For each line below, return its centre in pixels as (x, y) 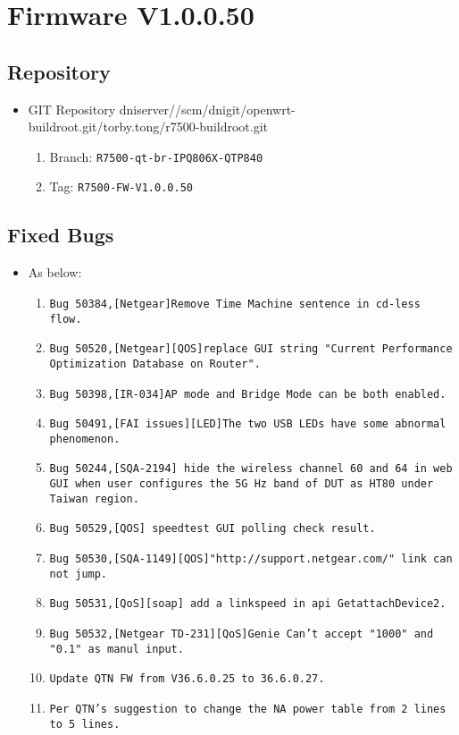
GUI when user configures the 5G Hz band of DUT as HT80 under (242, 484)
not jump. (79, 574)
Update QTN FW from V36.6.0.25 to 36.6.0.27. (187, 679)
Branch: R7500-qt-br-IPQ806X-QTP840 (156, 156)
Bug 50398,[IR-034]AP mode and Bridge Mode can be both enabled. (248, 394)
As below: (55, 272)
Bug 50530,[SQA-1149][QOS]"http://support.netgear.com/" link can (251, 559)
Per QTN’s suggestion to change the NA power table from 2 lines (248, 710)
